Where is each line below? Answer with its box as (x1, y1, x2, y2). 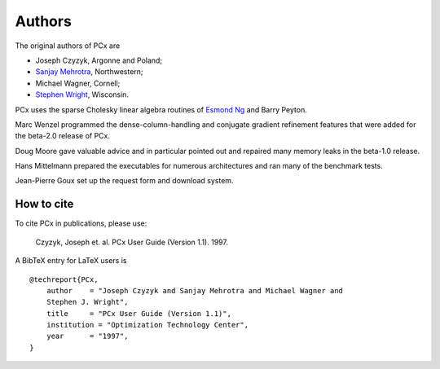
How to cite (15, 197, 74, 211)
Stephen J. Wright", (46, 297, 129, 307)
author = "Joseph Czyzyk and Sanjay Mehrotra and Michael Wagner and (46, 286, 344, 295)
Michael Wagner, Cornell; (35, 78, 121, 88)
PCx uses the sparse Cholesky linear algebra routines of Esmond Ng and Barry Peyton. (15, 104, 307, 114)
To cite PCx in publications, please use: (15, 218, 147, 228)
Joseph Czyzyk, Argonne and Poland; (35, 55, 163, 65)
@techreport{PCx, (29, 275, 99, 284)
